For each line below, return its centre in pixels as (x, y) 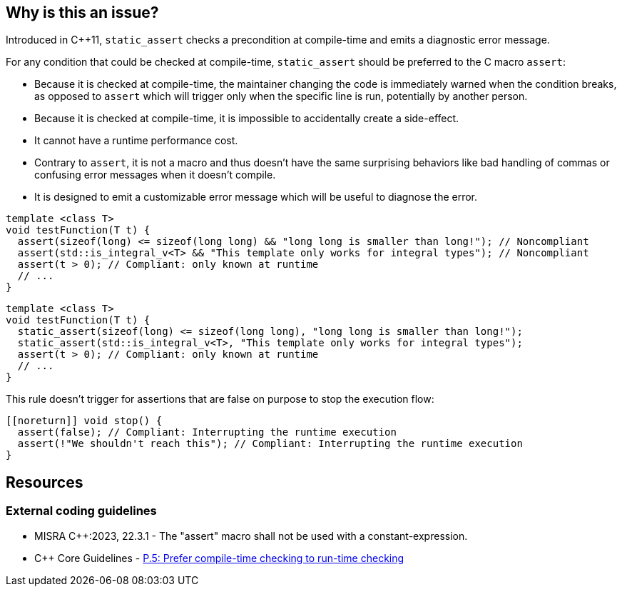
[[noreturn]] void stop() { (84, 421)
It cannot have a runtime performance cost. (136, 141)
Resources (45, 482)
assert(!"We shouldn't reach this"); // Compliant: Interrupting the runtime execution (270, 444)
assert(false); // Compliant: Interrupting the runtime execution (207, 432)
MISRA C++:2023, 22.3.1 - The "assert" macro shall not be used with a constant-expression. (251, 536)
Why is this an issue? (82, 12)
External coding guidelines (81, 511)
